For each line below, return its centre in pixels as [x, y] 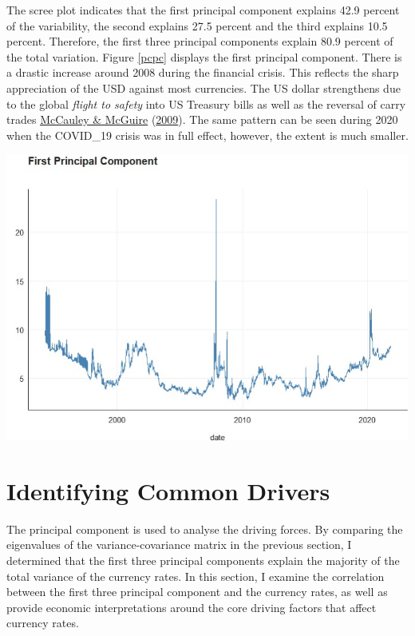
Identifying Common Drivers [168, 490]
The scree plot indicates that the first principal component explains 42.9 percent [203, 10]
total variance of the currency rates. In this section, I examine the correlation [196, 576]
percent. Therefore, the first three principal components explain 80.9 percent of [200, 41]
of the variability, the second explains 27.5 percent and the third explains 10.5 [197, 25]
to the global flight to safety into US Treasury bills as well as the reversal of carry [206, 103]
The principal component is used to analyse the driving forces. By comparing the [205, 529]
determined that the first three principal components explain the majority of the [203, 560]
